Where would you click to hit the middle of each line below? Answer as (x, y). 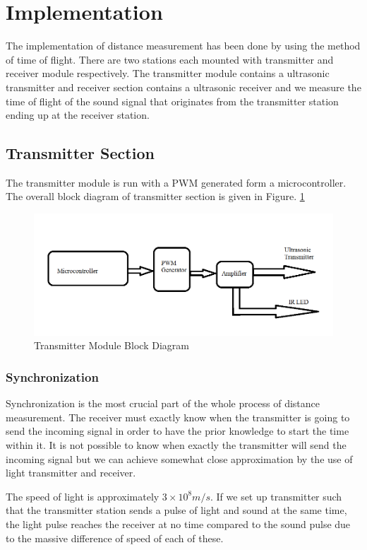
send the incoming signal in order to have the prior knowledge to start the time (178, 431)
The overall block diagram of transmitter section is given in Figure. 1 (155, 196)
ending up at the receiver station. (78, 115)
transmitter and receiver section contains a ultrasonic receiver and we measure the (183, 87)
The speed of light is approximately (83, 496)
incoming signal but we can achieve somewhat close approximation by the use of (179, 458)
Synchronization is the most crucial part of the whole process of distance (163, 403)
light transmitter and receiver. (71, 473)
